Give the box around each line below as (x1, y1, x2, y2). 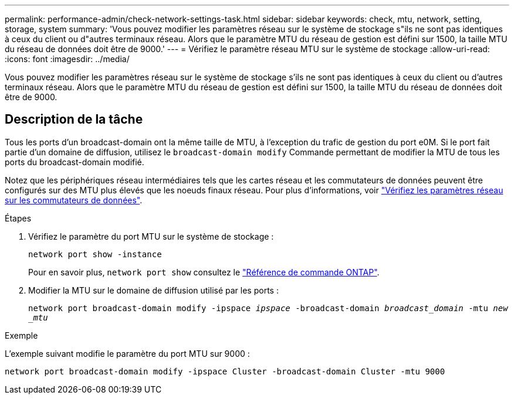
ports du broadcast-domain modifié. (5, 156, 144, 167)
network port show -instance (28, 249, 162, 259)
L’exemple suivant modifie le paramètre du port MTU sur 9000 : (5, 348, 250, 359)
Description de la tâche (5, 112, 143, 127)
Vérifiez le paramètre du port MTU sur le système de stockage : (28, 231, 274, 241)
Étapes (5, 213, 32, 223)
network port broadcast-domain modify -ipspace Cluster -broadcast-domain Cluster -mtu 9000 (5, 366, 445, 376)
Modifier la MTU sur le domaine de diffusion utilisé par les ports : (28, 285, 279, 295)
